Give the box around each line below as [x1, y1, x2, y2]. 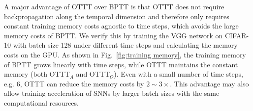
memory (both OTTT [4, 69, 70, 79]
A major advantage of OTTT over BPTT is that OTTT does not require [4, 1, 224, 11]
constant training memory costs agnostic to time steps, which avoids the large [4, 21, 239, 31]
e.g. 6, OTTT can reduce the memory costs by [4, 78, 144, 88]
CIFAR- [224, 30, 249, 40]
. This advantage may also [170, 78, 249, 88]
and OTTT [76, 69, 110, 79]
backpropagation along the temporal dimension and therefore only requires [4, 11, 229, 21]
